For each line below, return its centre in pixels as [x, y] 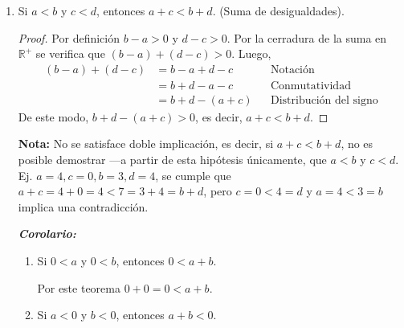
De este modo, [53, 116]
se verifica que [70, 53]
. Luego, [251, 53]
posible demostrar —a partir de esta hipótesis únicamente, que [172, 160]
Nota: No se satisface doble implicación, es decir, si [146, 143]
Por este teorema [79, 287]
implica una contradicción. [83, 206]
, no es [357, 143]
